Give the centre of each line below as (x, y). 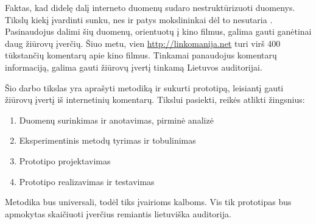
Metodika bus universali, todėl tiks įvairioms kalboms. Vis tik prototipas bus (148, 202)
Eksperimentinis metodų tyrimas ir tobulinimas (107, 140)
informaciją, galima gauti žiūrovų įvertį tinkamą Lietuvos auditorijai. (134, 67)
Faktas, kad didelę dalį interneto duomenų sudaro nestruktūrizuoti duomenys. (150, 7)
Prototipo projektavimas (65, 160)
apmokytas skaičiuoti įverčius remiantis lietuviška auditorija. (118, 213)
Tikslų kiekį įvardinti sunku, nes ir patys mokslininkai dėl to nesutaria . (139, 19)
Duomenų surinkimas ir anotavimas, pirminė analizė (116, 120)
